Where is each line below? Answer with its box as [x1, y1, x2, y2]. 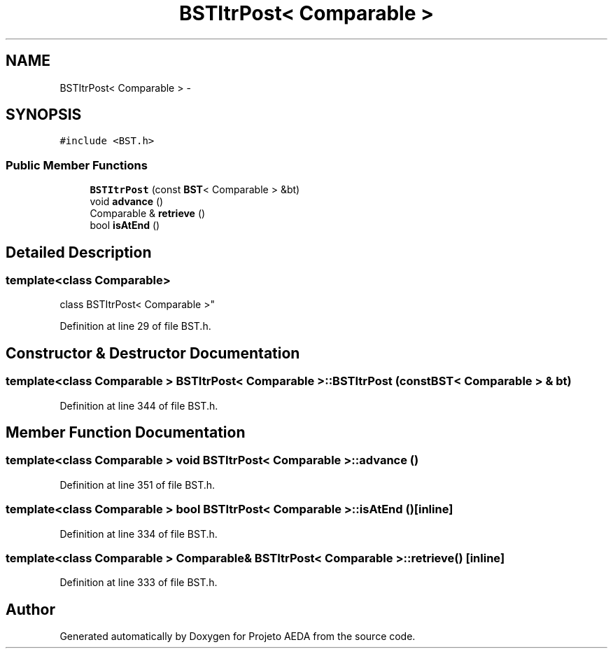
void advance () [90, 195, 164, 208]
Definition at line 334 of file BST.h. [59, 527, 218, 540]
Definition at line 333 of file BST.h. [59, 576, 218, 589]
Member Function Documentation [6, 424, 246, 442]
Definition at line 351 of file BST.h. [59, 478, 216, 491]
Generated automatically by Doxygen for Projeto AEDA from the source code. [59, 630, 416, 643]
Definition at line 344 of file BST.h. [59, 399, 218, 412]
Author [6, 600, 55, 618]
